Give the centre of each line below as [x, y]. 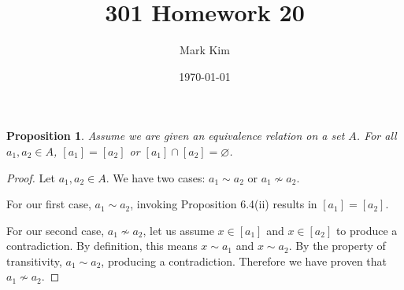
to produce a [367, 230]
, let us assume [178, 230]
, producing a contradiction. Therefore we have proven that [244, 261]
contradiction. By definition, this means [102, 246]
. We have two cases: [156, 177]
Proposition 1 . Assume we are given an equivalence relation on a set [176, 136]
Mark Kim [205, 50]
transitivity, [34, 261]
